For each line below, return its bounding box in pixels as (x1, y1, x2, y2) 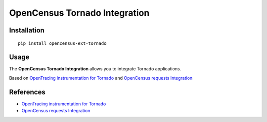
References (9, 88, 45, 96)
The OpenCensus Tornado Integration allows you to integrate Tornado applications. (9, 66, 181, 72)
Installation (9, 26, 44, 34)
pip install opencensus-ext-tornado (18, 40, 107, 46)
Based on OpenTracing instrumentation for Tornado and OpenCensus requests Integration (9, 75, 193, 81)
